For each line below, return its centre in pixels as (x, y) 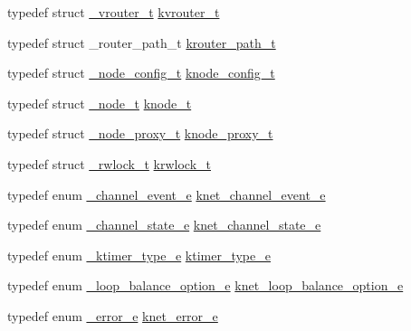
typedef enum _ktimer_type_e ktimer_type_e (139, 255)
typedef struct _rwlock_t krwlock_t (109, 163)
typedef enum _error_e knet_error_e (113, 315)
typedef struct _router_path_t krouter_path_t (142, 42)
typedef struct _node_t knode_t (100, 103)
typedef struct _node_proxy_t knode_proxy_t (140, 133)
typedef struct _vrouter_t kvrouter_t (114, 12)
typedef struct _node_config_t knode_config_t (141, 73)
